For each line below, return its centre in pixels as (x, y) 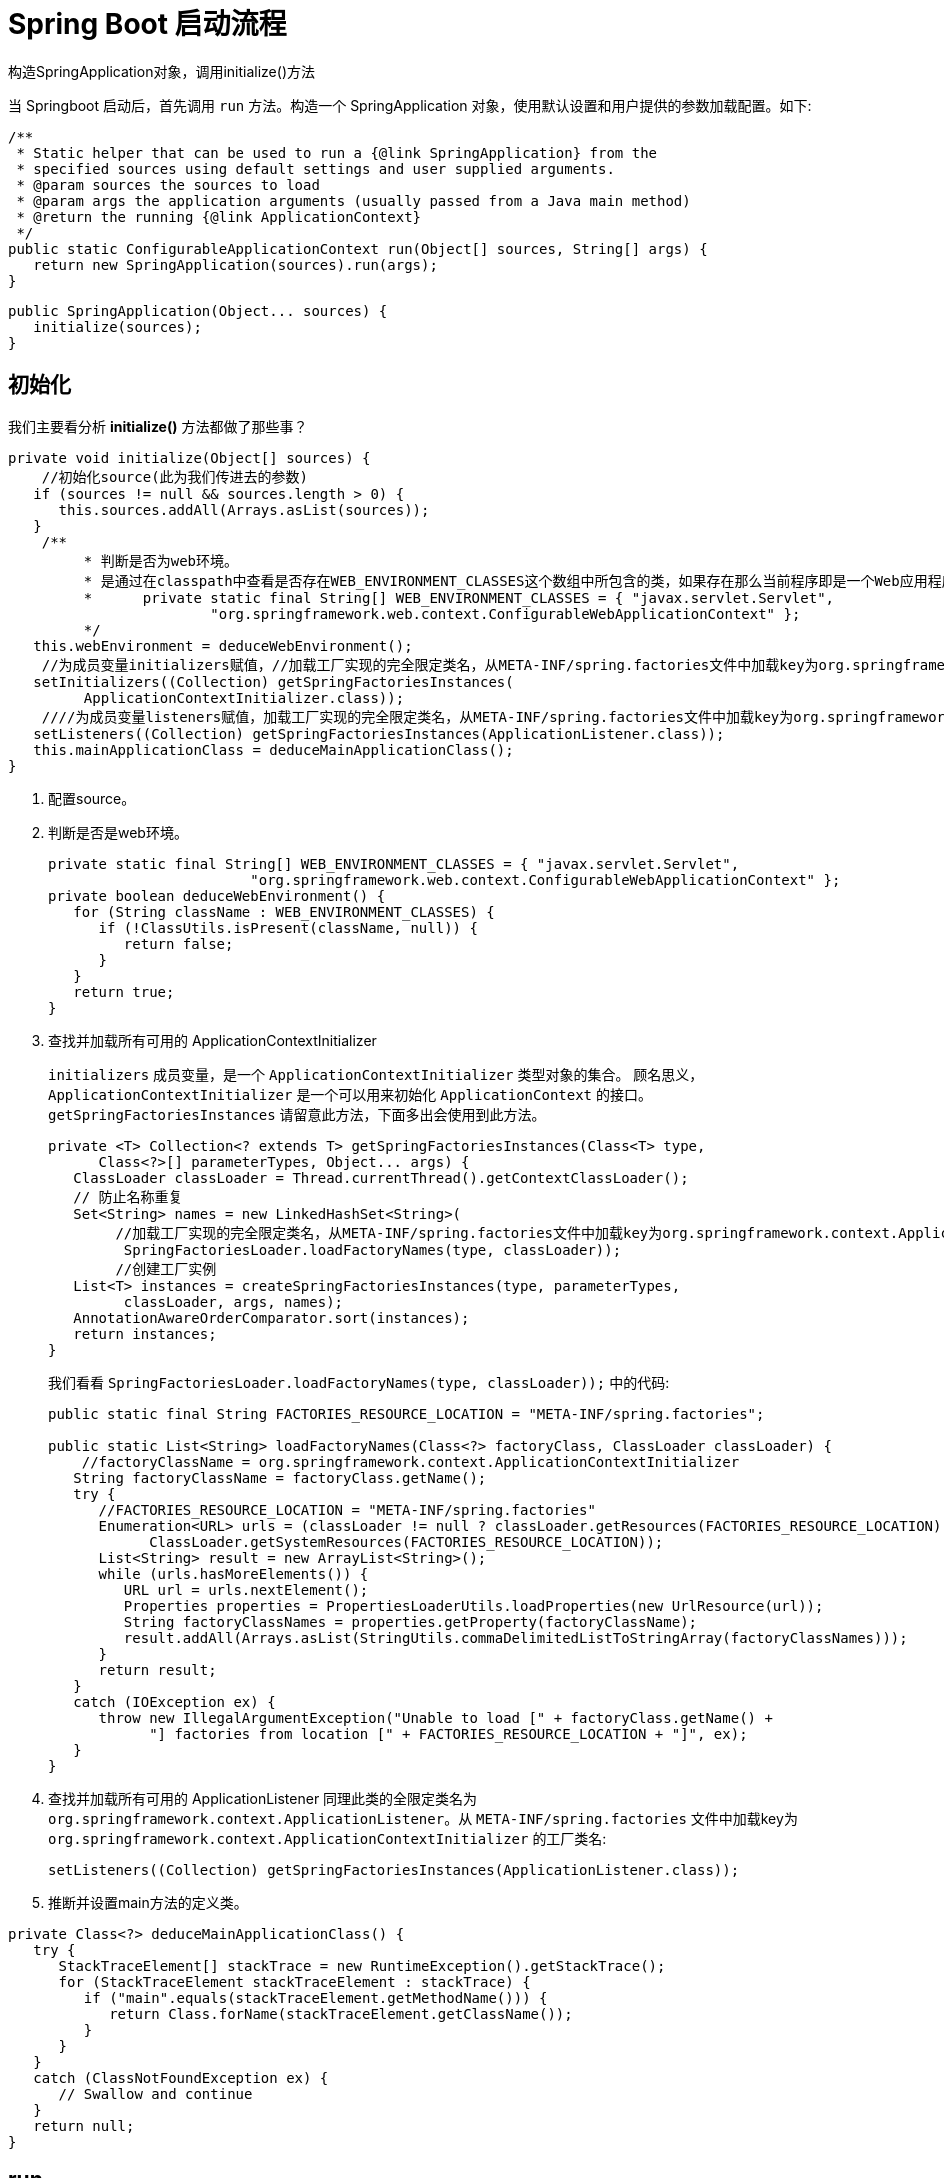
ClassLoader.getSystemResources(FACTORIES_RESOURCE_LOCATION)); (406, 1541)
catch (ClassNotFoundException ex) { (181, 2077)
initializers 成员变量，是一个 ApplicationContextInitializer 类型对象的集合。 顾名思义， (376, 1074)
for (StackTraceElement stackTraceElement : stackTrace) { (294, 1981)
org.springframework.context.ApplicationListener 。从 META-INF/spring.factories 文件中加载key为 (423, 1818)
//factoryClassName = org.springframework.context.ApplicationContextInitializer (410, 1461)
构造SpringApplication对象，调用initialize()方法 (161, 71)
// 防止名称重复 (128, 1196)
